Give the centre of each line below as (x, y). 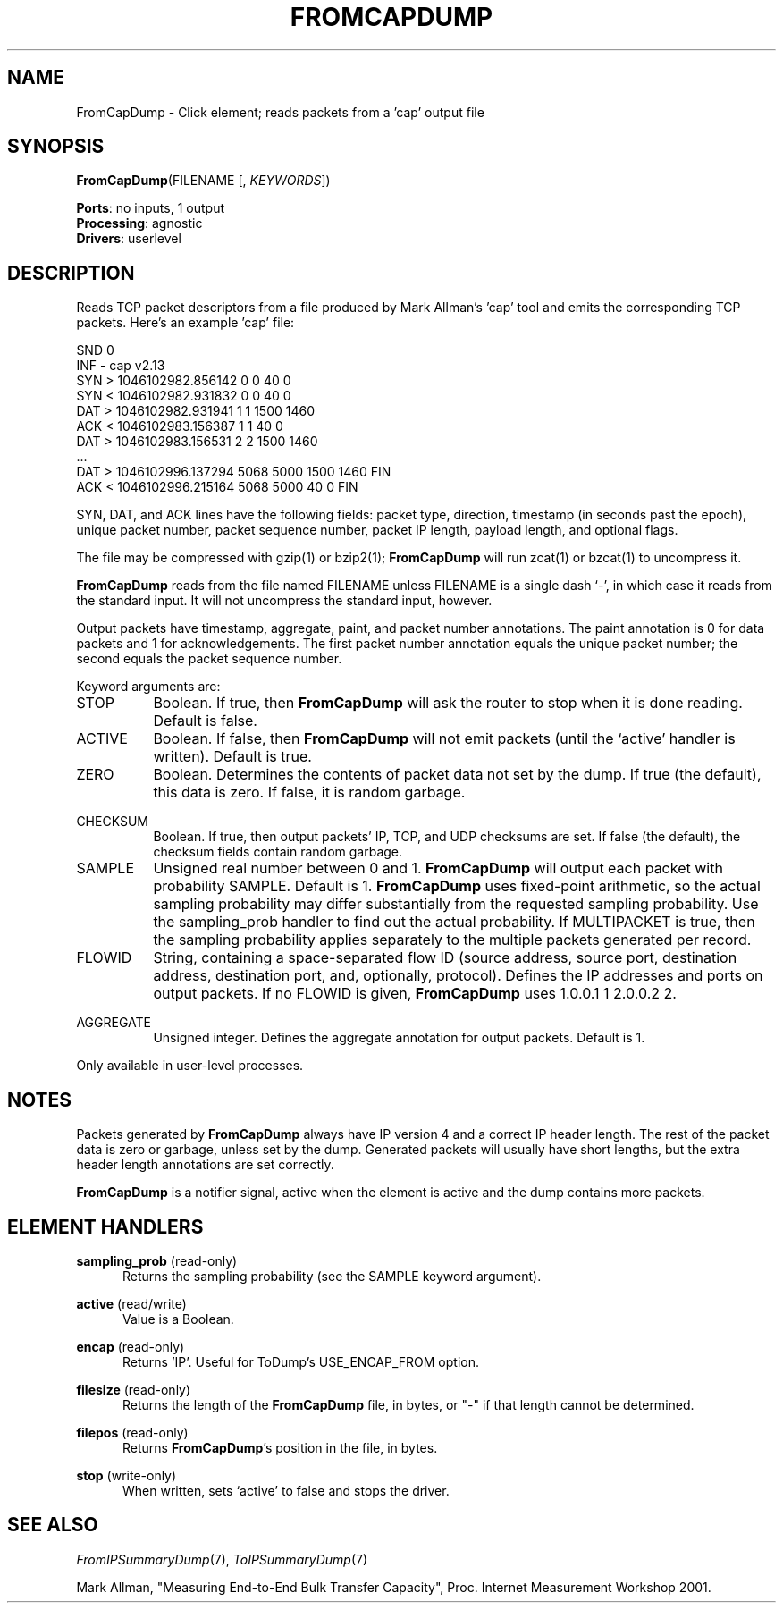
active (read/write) (131, 1303)
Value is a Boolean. (178, 1319)
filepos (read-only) (132, 1432)
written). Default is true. (232, 757)
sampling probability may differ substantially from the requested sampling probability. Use (456, 904)
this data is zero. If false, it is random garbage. (309, 792)
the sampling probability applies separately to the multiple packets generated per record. (452, 940)
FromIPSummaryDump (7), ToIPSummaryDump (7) (222, 1559)
